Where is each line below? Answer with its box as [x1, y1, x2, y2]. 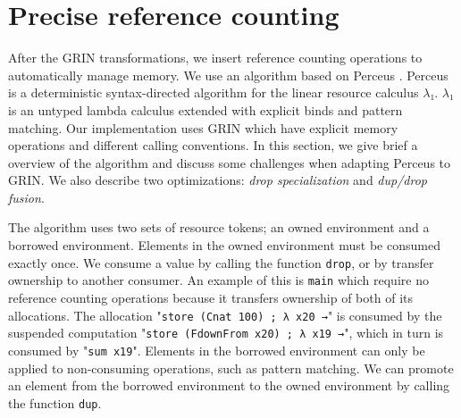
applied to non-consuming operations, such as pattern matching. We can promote [8, 358, 454, 377]
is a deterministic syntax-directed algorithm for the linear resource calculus [8, 83, 419, 102]
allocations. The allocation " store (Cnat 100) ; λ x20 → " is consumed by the [8, 305, 442, 324]
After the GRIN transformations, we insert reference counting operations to [8, 48, 423, 67]
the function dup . [8, 393, 102, 412]
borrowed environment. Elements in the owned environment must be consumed [8, 236, 440, 255]
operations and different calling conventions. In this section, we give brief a [8, 136, 418, 155]
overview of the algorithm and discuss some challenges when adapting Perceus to [8, 153, 451, 171]
